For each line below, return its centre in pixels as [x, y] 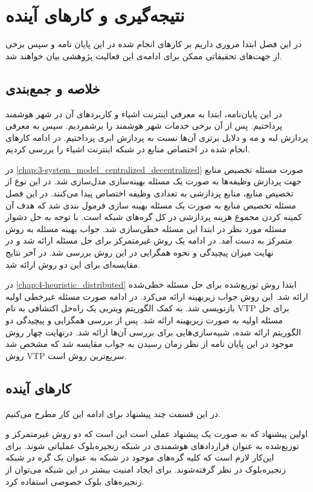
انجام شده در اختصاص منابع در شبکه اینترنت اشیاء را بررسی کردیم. [128, 149]
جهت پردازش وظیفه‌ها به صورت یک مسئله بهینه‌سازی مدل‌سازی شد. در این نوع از [153, 181]
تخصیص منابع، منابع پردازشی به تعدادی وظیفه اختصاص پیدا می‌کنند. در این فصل [150, 193]
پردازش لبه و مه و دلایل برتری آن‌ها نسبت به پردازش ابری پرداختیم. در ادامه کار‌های [157, 137]
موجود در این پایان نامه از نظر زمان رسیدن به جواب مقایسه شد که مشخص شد [150, 344]
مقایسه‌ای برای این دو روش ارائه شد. [73, 264]
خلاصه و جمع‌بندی [53, 88]
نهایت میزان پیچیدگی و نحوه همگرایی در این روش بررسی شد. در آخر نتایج [140, 252]
